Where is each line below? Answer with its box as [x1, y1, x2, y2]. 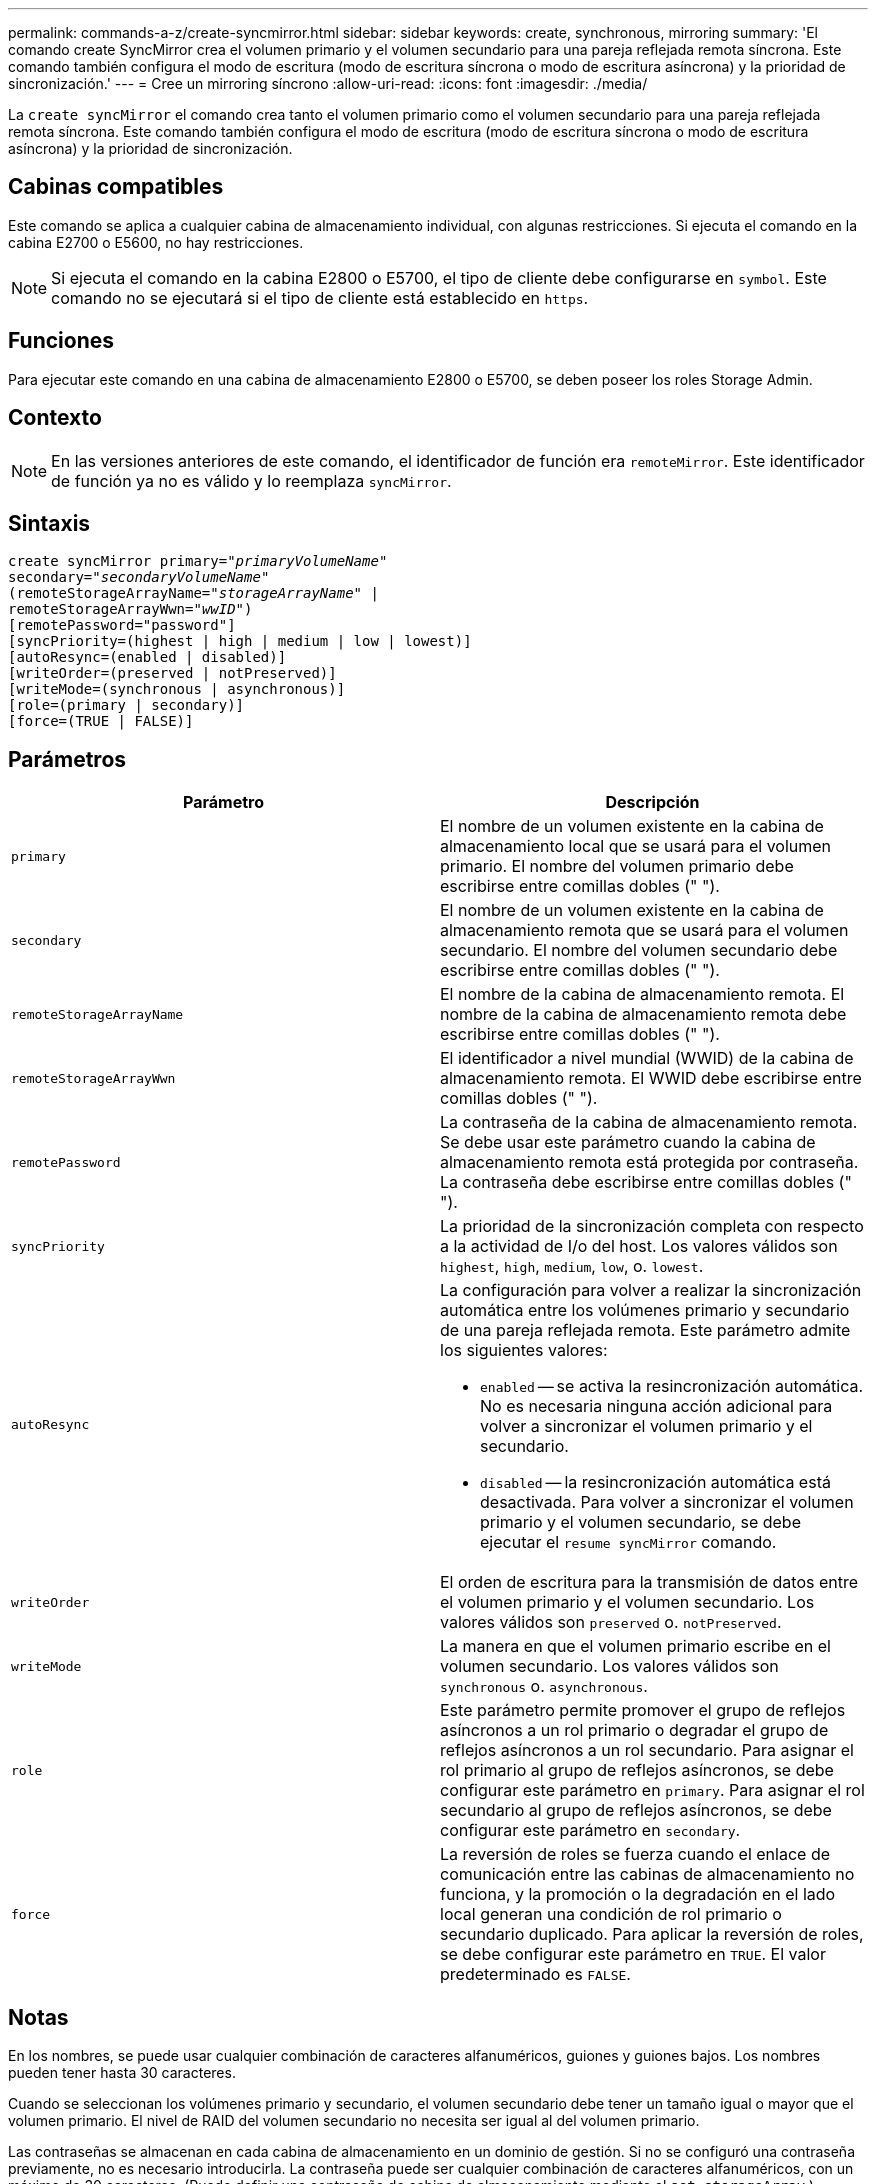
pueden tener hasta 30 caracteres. [8, 2064, 236, 2082]
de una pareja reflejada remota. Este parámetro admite [440, 1320, 851, 1341]
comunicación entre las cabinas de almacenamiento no [440, 1864, 855, 1885]
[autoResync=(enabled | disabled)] [8, 649, 287, 666]
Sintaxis [8, 510, 91, 536]
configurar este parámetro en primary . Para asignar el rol [440, 1780, 865, 1801]
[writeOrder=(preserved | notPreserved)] [8, 665, 337, 682]
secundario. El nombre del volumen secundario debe [440, 940, 838, 961]
